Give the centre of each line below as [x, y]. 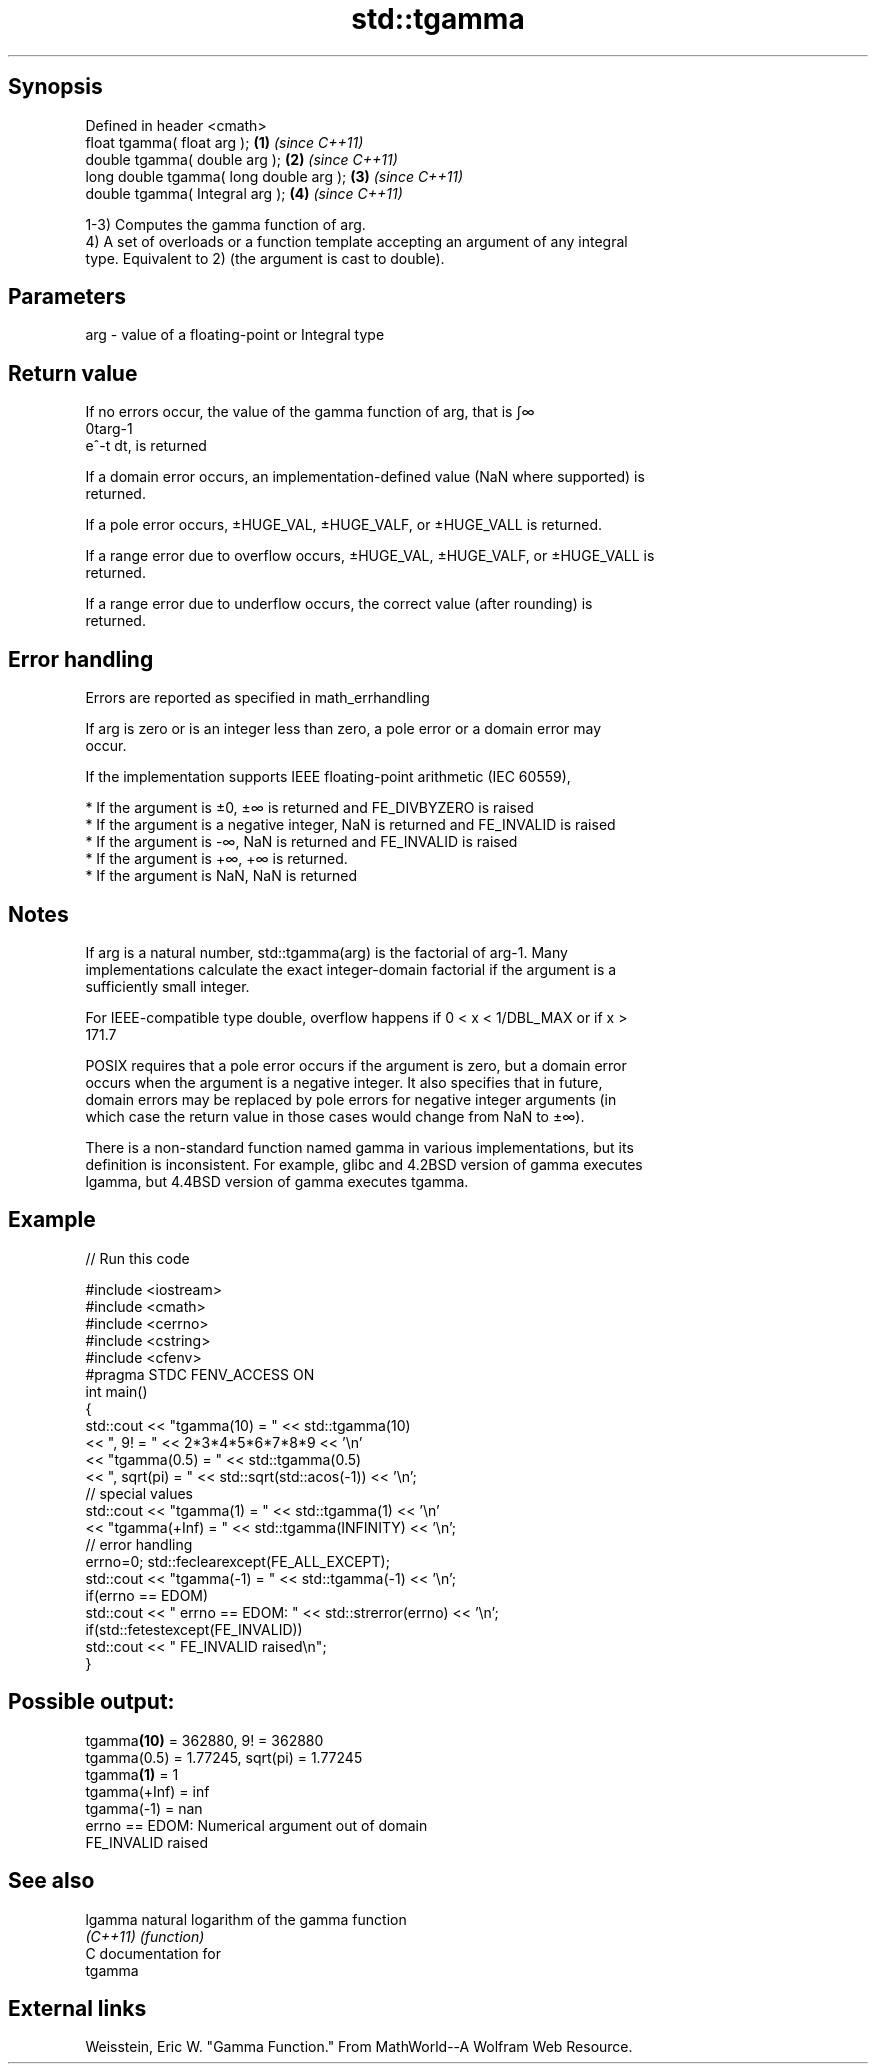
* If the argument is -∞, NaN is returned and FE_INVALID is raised [301, 842]
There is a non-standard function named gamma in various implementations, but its [359, 1147]
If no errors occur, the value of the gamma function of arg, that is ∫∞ [310, 412]
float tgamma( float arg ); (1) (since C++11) [224, 142]
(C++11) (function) [145, 1936]
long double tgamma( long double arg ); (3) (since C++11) [274, 176]
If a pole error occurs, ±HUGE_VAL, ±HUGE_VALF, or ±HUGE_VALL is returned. [344, 525]
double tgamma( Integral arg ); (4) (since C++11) [244, 193]
